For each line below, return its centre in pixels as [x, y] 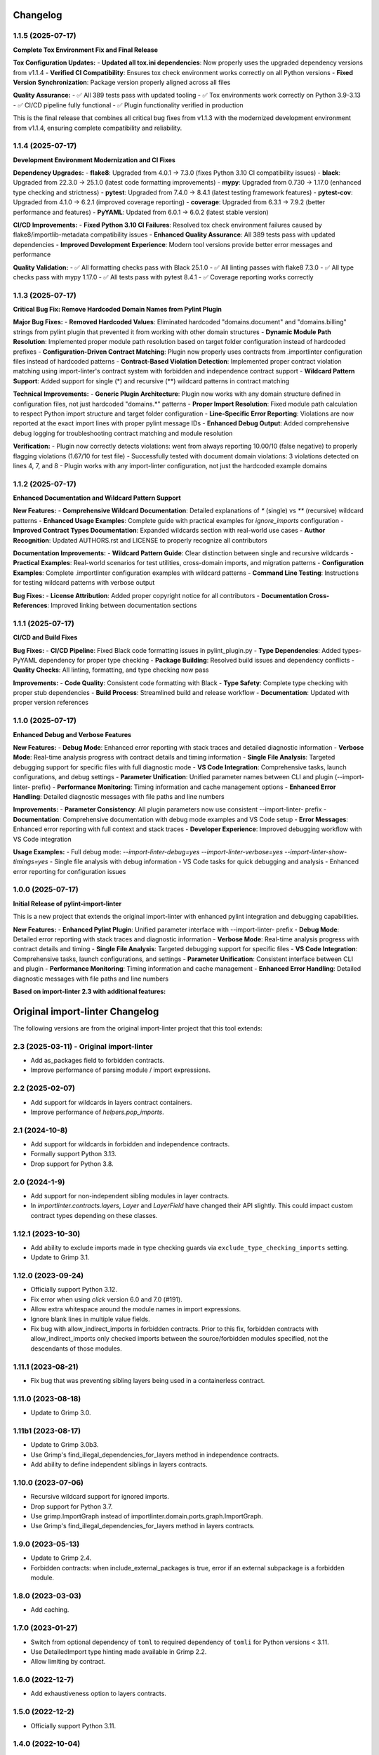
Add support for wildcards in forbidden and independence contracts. [130, 1144]
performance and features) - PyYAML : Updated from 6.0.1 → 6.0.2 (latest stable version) [141, 212]
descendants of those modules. [76, 1349]
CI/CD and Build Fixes [45, 637]
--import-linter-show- [316, 852]
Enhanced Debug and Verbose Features [72, 734]
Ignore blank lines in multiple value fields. [90, 1319]
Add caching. [50, 1610]
